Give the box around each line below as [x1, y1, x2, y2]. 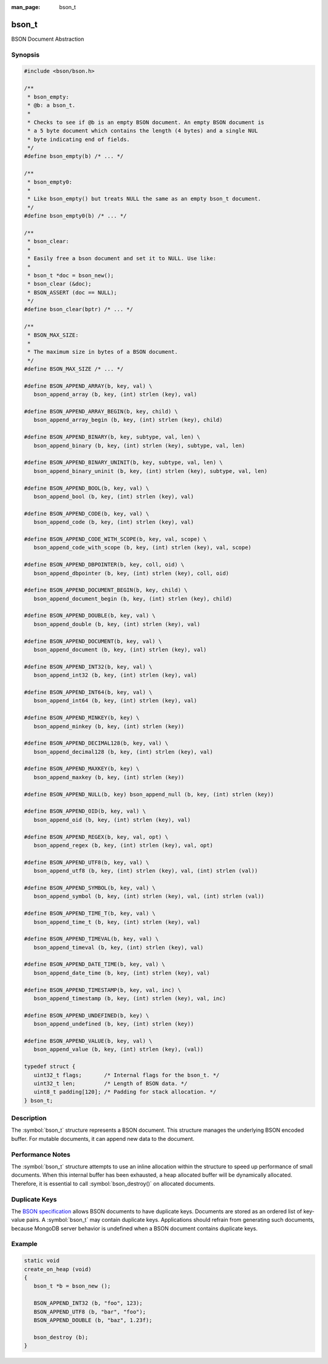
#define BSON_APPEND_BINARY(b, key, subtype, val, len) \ [24, 433, 200, 441]
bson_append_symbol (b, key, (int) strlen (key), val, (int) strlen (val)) [33, 893, 264, 900]
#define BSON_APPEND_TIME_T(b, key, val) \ [24, 910, 156, 917]
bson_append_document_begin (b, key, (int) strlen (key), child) [33, 595, 233, 602]
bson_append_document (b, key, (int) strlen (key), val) [33, 646, 207, 653]
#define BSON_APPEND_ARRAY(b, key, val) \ [24, 382, 152, 389]
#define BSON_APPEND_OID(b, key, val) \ [24, 808, 146, 815]
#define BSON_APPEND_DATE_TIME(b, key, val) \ [24, 961, 165, 968]
